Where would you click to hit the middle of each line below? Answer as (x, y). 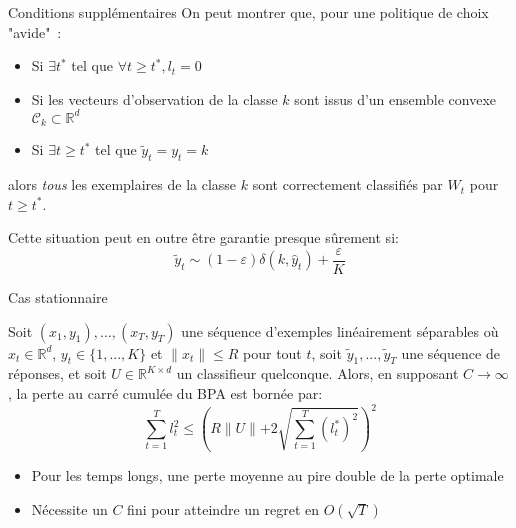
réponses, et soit (57, 373)
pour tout (272, 352)
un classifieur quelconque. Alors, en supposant (317, 373)
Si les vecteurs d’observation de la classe (154, 98)
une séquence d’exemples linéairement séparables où (340, 330)
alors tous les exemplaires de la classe (122, 184)
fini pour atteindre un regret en (223, 508)
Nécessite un (69, 508)
